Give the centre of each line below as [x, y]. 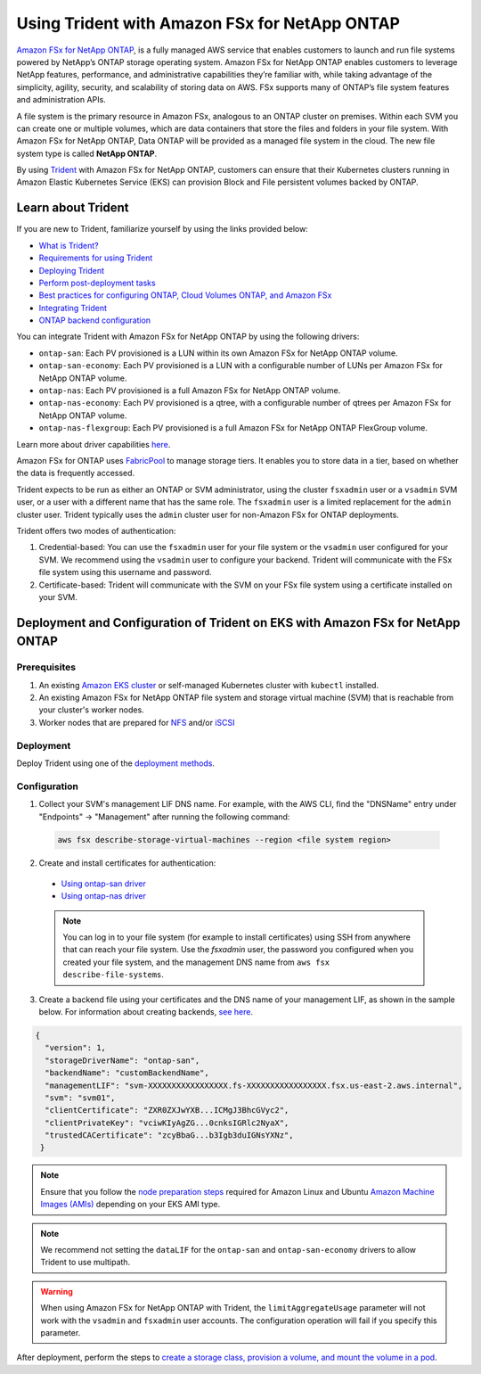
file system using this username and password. [125, 572]
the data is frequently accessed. [76, 473]
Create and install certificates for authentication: [127, 863]
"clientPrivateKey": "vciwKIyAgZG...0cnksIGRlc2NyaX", [167, 1123]
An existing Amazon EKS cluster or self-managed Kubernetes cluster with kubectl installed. [208, 685]
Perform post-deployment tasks [97, 283]
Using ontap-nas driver [104, 896]
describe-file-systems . [114, 975]
